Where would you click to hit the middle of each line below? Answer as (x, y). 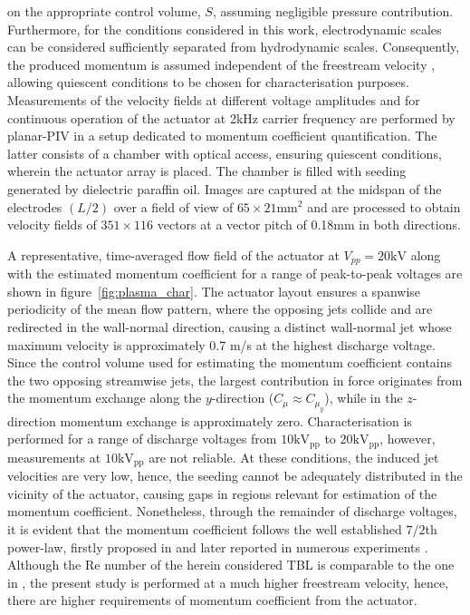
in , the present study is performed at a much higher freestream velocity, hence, (228, 582)
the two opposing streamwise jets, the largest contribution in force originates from (235, 380)
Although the (44, 565)
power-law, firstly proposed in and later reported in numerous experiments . (218, 547)
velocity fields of (52, 225)
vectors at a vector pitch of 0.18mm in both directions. (309, 225)
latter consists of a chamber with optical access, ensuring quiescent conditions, (225, 153)
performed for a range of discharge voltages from (142, 439)
